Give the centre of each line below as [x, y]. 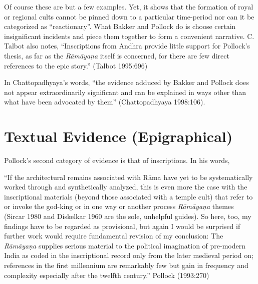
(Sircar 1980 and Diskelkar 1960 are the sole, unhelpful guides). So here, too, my [128, 216]
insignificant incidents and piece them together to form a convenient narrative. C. [129, 36]
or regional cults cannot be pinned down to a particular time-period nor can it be [129, 16]
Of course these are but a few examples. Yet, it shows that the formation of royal [129, 6]
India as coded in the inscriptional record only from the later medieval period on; [129, 255]
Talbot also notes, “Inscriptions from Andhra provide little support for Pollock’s [127, 46]
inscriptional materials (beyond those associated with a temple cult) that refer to [128, 196]
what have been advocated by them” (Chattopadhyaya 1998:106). [105, 102]
